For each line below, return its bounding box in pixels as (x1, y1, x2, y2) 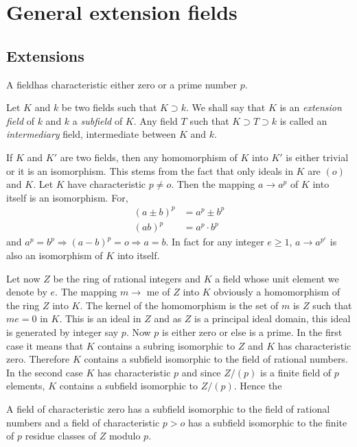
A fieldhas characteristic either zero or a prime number (6, 77, 238, 91)
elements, (6, 378, 45, 393)
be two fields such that (61, 100, 157, 114)
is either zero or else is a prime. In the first (162, 324, 343, 339)
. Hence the (233, 378, 282, 393)
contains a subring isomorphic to (97, 338, 235, 352)
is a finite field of (260, 365, 332, 379)
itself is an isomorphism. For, (6, 190, 128, 204)
